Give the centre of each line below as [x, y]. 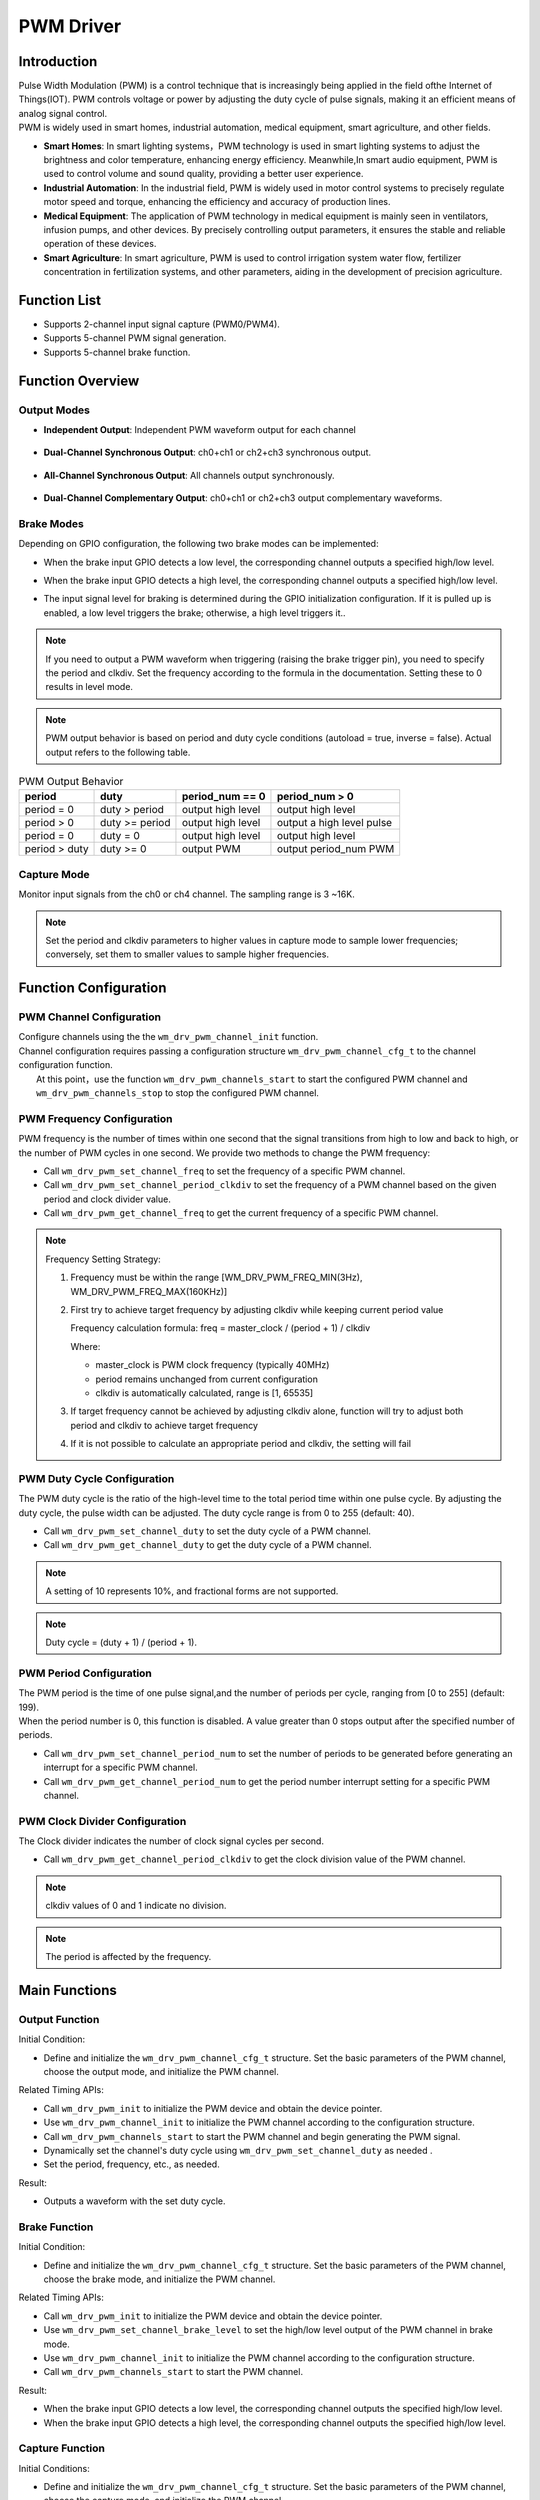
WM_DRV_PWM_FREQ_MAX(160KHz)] [149, 1291]
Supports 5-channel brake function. [117, 352]
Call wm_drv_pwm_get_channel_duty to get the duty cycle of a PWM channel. [207, 1545]
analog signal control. [63, 113]
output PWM [211, 849]
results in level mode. [89, 687]
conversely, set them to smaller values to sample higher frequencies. [187, 954]
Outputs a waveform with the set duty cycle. [134, 2201]
